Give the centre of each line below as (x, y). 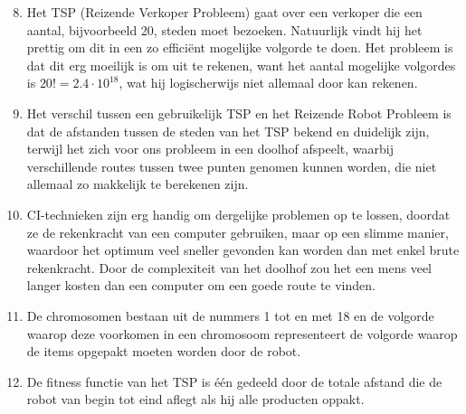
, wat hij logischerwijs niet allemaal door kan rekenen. (268, 83)
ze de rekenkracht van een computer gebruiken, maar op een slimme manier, (238, 232)
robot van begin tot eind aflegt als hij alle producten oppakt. (195, 399)
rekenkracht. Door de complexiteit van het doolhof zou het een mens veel (229, 267)
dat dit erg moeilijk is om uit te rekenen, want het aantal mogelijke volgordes (241, 65)
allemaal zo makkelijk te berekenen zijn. (138, 184)
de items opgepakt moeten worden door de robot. (164, 351)
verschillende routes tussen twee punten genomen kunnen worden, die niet (232, 166)
